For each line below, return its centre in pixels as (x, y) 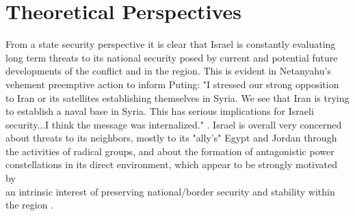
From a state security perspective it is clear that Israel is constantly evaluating (171, 44)
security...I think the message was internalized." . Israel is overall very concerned (174, 124)
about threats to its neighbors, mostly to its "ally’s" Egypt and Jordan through (171, 138)
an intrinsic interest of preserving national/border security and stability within (170, 191)
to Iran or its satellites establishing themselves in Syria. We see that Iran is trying (177, 97)
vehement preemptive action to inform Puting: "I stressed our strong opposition (172, 84)
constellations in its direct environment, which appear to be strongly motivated (172, 164)
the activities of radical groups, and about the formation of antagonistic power (170, 151)
